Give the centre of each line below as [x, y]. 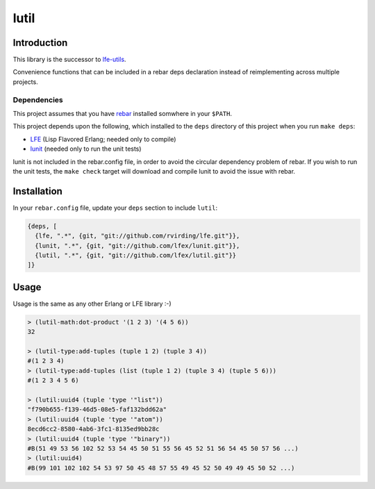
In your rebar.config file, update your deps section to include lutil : [115, 208]
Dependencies [38, 99]
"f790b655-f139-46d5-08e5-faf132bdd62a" [97, 409]
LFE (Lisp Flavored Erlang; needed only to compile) [103, 139]
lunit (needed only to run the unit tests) [86, 149]
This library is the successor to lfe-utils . [69, 60]
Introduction [40, 43]
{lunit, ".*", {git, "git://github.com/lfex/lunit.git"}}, [137, 246]
